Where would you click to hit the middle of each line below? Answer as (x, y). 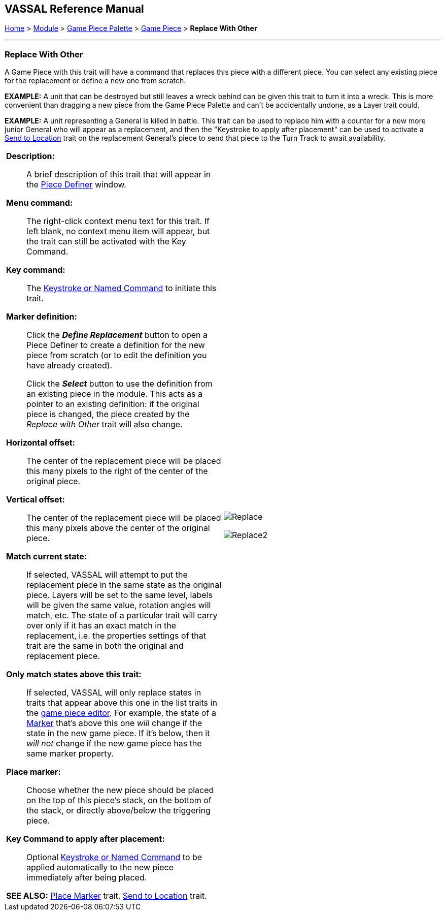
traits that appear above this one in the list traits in (122, 703)
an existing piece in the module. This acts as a (115, 394)
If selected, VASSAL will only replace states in (114, 693)
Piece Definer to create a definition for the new (116, 345)
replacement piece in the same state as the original (124, 585)
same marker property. (70, 754)
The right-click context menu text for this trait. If (118, 221)
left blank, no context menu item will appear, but (118, 231)
